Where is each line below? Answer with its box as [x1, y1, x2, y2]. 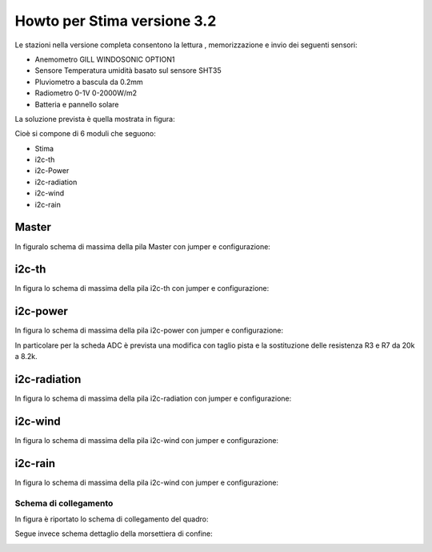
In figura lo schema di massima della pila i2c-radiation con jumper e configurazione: [14, 393, 292, 404]
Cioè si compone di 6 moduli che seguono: [14, 129, 156, 139]
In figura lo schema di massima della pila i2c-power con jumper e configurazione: [14, 325, 284, 336]
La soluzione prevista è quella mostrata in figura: [14, 114, 175, 123]
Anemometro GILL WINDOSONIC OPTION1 [34, 54, 175, 64]
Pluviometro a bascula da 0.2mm [34, 77, 143, 87]
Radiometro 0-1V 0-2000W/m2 [34, 88, 138, 98]
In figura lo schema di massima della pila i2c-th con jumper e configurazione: [14, 284, 270, 293]
